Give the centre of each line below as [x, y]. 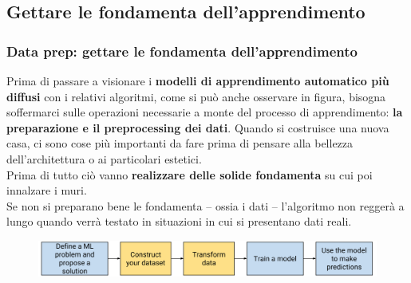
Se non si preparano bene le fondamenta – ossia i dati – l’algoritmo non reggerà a [205, 205]
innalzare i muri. [47, 190]
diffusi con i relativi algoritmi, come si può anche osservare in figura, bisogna [196, 96]
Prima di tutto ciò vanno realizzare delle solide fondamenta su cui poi [190, 174]
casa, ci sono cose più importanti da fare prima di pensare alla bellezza [180, 143]
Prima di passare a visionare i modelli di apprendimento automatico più [198, 81]
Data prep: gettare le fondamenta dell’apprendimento [182, 51]
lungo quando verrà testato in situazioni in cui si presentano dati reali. [179, 221]
